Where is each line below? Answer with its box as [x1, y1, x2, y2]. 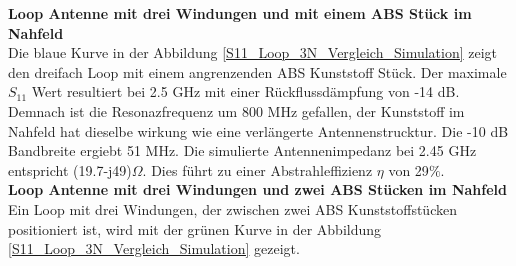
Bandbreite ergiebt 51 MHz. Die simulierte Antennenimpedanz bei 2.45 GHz [8, 140, 477, 161]
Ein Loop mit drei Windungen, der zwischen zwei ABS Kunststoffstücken [8, 198, 457, 219]
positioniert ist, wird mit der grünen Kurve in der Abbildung [8, 218, 382, 239]
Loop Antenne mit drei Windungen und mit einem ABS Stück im [8, 3, 472, 23]
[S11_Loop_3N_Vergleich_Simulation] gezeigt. [8, 238, 300, 259]
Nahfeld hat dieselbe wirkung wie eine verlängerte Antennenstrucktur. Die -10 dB [8, 120, 509, 141]
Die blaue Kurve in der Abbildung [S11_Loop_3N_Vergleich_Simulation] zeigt [8, 42, 498, 63]
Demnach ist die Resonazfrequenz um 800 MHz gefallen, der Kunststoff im [8, 100, 465, 121]
